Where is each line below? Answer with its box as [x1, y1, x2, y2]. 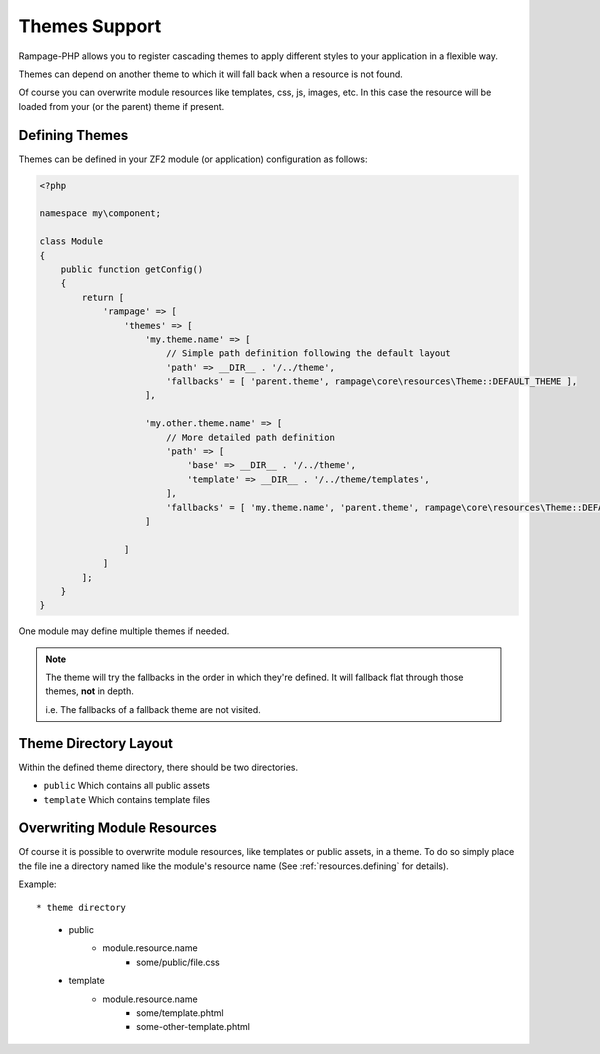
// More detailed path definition [165, 431, 335, 443]
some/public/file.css [136, 956, 220, 968]
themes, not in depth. [45, 685, 134, 697]
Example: [18, 878, 57, 890]
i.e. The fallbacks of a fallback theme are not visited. [45, 703, 262, 715]
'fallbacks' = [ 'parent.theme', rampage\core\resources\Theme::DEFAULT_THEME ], [165, 376, 578, 387]
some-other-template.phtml [136, 1021, 250, 1033]
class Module [39, 236, 104, 247]
